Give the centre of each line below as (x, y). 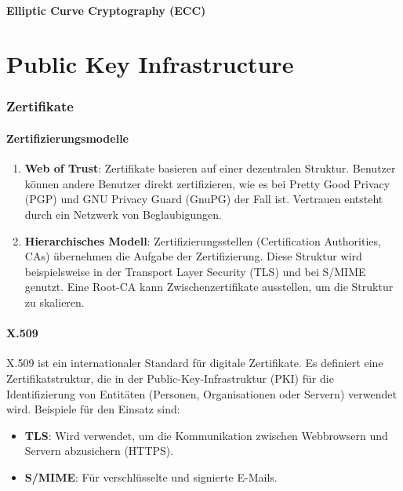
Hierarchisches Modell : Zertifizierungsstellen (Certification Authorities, (203, 240)
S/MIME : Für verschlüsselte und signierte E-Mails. (151, 476)
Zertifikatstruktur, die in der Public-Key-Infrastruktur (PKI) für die (170, 378)
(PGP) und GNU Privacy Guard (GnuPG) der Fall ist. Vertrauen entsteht (204, 199)
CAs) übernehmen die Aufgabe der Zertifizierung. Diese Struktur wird (193, 256)
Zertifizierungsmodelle (68, 138)
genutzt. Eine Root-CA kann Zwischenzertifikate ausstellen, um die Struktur (209, 287)
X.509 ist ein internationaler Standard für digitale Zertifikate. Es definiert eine (195, 363)
